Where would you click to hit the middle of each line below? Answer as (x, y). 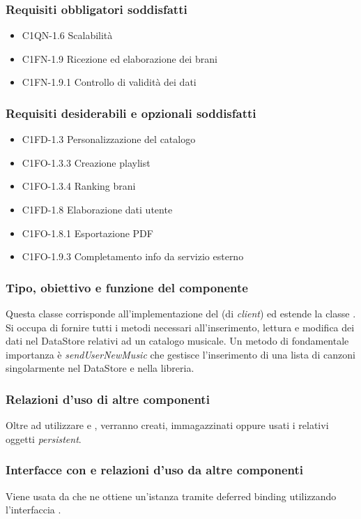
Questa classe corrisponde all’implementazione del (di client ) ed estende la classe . (181, 313)
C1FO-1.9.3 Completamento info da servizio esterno (133, 256)
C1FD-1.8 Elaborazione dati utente (97, 209)
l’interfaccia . (33, 510)
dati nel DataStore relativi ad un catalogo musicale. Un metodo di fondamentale (177, 341)
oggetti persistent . (44, 438)
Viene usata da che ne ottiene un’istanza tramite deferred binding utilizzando (171, 496)
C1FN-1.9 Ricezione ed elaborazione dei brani (120, 58)
